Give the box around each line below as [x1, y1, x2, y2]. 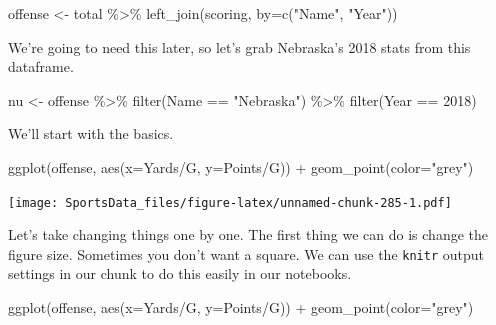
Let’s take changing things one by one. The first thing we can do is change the [8, 224, 489, 245]
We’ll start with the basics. [8, 123, 174, 144]
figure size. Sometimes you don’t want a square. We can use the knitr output [8, 243, 484, 264]
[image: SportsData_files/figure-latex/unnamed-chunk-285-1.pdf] [8, 195, 452, 210]
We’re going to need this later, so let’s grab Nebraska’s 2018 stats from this [8, 36, 471, 57]
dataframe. [8, 56, 74, 77]
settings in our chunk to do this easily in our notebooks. [8, 263, 352, 284]
